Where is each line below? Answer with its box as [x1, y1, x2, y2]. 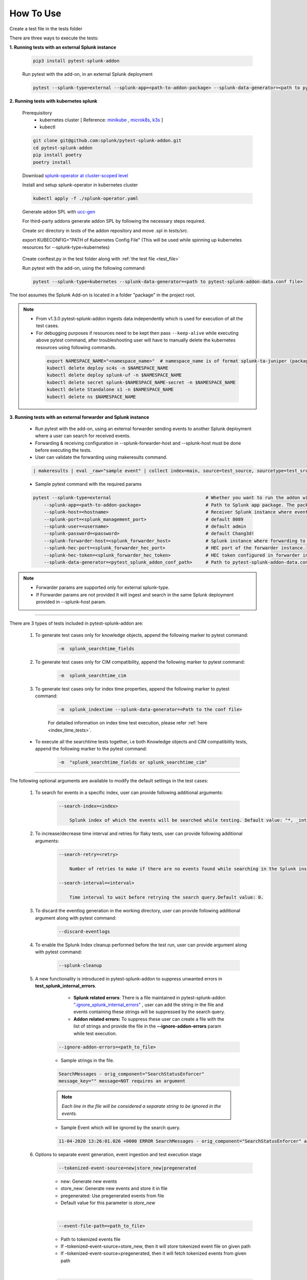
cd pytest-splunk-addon [33, 145, 93, 151]
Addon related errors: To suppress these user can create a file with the [73, 1016, 225, 1022]
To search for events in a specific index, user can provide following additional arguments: [35, 789, 224, 796]
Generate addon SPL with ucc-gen [22, 208, 96, 215]
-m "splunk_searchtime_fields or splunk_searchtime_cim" [58, 759, 207, 765]
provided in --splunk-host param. [36, 599, 106, 605]
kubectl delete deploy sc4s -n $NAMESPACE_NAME [47, 365, 168, 371]
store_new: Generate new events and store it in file [60, 1185, 168, 1191]
